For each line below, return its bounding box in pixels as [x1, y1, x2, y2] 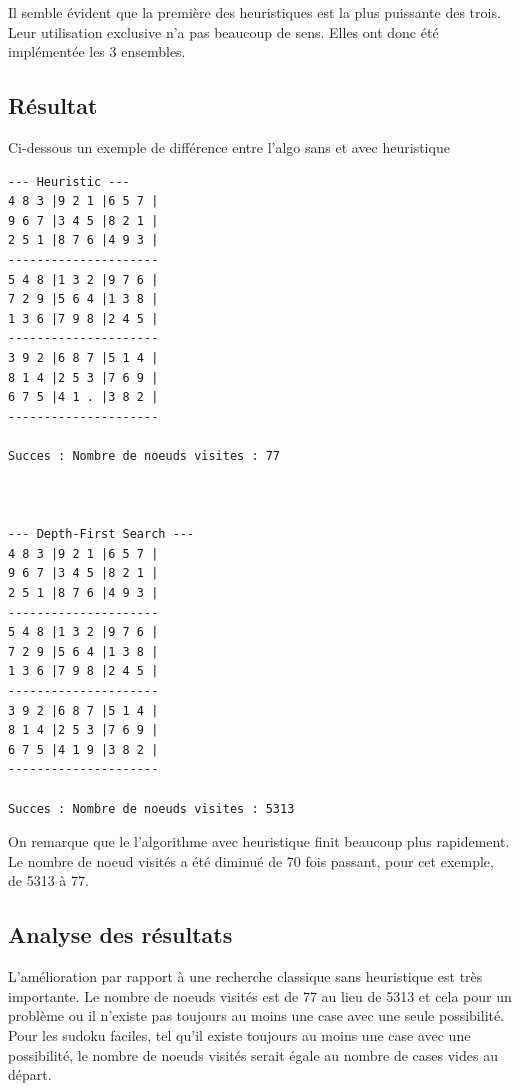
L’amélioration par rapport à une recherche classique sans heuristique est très [8, 966, 483, 987]
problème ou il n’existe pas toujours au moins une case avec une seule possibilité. [8, 1005, 505, 1026]
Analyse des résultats [8, 919, 233, 950]
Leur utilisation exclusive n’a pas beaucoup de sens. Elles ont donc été [8, 21, 439, 42]
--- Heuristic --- [8, 174, 130, 189]
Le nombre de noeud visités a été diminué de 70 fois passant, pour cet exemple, [8, 850, 494, 871]
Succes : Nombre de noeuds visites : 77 [8, 448, 281, 463]
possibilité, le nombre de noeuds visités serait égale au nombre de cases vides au [8, 1044, 498, 1065]
